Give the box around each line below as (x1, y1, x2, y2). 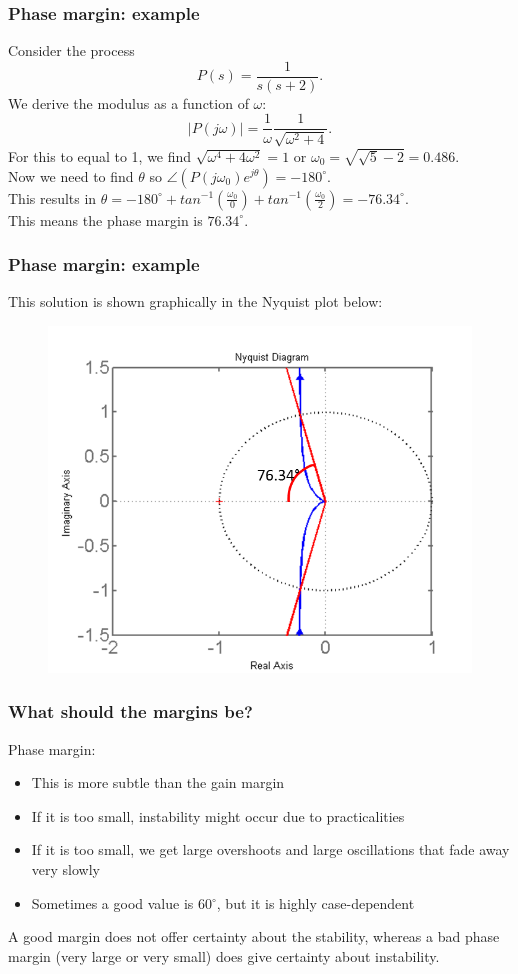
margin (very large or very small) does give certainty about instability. (8, 945, 440, 966)
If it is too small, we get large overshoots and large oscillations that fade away (31, 839, 510, 860)
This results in (8, 187, 97, 208)
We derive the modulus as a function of (8, 92, 249, 113)
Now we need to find (8, 165, 134, 186)
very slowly (31, 858, 100, 879)
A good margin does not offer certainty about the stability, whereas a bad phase (8, 926, 500, 947)
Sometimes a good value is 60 (31, 892, 212, 913)
